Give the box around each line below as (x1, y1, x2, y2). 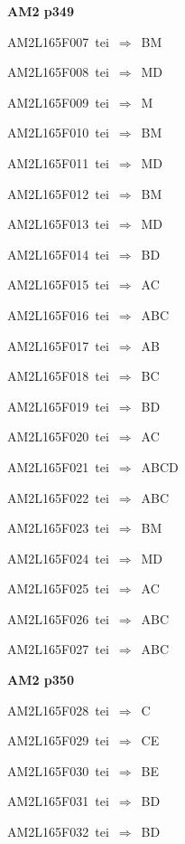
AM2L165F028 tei (7, 700, 109, 719)
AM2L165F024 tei (7, 548, 109, 567)
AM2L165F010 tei (7, 123, 109, 142)
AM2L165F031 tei (7, 792, 109, 811)
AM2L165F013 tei (7, 214, 109, 233)
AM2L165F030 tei (7, 761, 109, 780)
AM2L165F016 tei (7, 305, 109, 324)
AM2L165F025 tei (7, 579, 109, 598)
